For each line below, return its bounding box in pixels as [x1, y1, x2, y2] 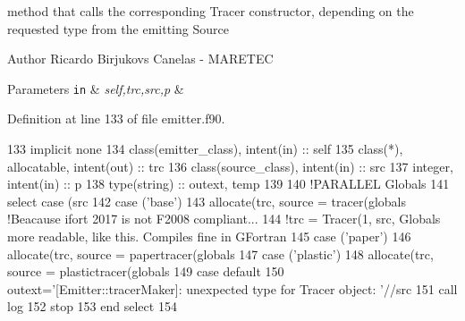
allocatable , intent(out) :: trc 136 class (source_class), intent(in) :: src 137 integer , [7, 156, 453, 175]
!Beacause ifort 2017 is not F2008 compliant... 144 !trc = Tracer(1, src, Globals [7, 209, 441, 228]
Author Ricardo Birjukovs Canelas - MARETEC [7, 49, 274, 68]
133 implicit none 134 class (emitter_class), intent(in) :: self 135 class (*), [7, 139, 403, 158]
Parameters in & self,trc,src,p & [7, 79, 184, 97]
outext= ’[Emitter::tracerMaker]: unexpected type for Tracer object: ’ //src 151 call [7, 279, 458, 298]
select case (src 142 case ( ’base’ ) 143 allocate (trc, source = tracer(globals [7, 191, 406, 210]
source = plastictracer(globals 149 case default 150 [7, 262, 284, 281]
